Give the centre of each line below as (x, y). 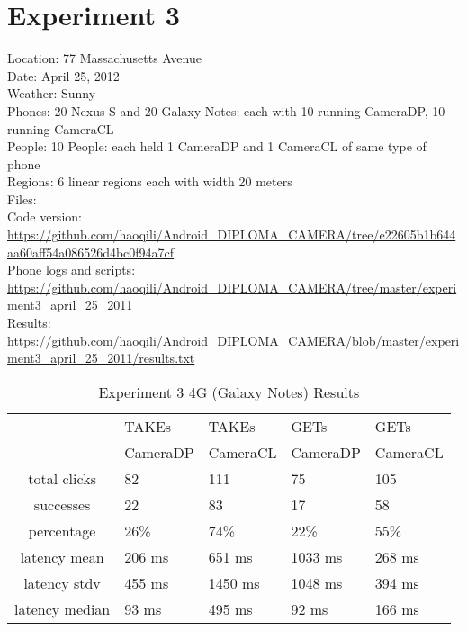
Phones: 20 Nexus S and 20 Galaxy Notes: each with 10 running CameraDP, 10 (226, 110)
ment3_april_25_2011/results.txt (101, 358)
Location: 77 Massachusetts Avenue (104, 58)
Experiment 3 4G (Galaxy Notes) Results (229, 392)
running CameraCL (61, 128)
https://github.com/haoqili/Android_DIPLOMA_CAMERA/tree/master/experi (232, 287)
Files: (22, 198)
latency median (63, 608)
